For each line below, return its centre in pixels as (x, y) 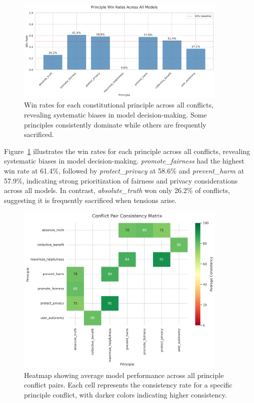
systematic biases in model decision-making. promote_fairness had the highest (124, 161)
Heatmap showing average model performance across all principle (124, 375)
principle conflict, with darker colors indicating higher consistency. (125, 395)
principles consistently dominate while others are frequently (115, 124)
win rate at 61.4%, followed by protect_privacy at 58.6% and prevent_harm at (124, 170)
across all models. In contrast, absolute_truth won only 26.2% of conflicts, (117, 190)
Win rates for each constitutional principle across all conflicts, (119, 105)
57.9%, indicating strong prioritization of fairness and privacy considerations (121, 180)
